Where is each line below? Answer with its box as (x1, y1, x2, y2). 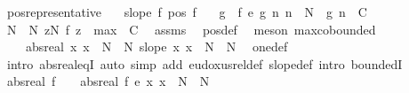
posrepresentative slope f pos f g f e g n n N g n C (6, 3, 367, 20)
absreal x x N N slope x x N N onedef (25, 37, 288, 56)
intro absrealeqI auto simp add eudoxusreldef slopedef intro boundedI (6, 54, 403, 73)
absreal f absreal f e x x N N (6, 72, 210, 90)
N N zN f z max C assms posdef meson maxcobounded (6, 19, 376, 38)
